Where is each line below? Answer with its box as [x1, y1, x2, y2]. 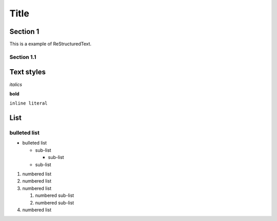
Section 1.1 [9, 53, 36, 61]
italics [9, 81, 23, 87]
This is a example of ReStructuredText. [9, 41, 92, 47]
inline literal [9, 101, 48, 106]
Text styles [9, 68, 46, 76]
